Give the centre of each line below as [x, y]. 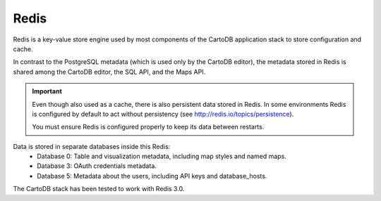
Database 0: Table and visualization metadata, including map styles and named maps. [162, 156]
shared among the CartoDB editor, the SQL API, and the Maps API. [109, 72]
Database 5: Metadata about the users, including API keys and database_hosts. [152, 176]
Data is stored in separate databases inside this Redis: [92, 146]
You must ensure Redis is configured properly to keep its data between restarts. [148, 127]
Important [47, 91]
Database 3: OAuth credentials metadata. [97, 166]
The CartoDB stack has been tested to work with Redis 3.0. [99, 189]
